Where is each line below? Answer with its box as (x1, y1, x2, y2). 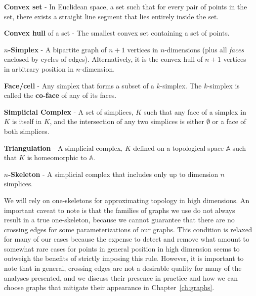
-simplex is (207, 80, 240, 90)
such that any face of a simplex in (144, 106, 247, 117)
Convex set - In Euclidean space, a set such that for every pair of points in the (4, 1, 247, 11)
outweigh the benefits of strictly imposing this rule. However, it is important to (4, 253, 244, 263)
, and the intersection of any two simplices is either (49, 116, 205, 127)
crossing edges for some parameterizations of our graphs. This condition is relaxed (4, 224, 253, 234)
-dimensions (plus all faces (164, 44, 244, 54)
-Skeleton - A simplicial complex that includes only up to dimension (8, 169, 218, 179)
